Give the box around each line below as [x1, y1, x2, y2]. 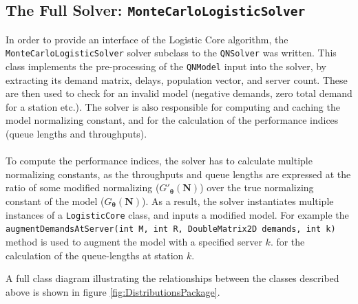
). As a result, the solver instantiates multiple [142, 194, 334, 208]
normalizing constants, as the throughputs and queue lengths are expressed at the [6, 166, 351, 181]
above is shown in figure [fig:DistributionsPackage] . [6, 284, 220, 298]
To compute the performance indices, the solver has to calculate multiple [6, 153, 313, 168]
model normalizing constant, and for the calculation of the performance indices [6, 113, 339, 127]
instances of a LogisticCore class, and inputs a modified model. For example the [6, 207, 349, 221]
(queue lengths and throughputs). [6, 127, 147, 141]
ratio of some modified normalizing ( [6, 180, 160, 195]
